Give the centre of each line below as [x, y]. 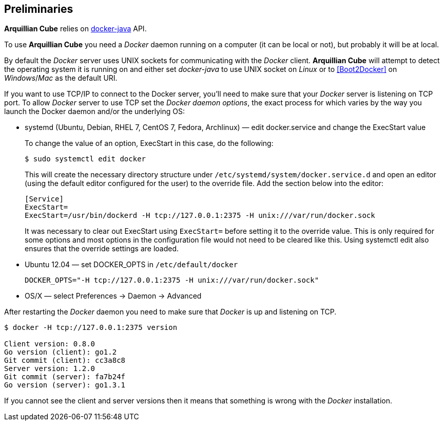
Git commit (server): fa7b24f [65, 377]
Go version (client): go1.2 [61, 352]
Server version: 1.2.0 [50, 369]
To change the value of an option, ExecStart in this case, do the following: [149, 143]
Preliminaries [39, 9]
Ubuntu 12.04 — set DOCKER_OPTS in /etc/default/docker [131, 265]
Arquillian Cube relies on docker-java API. [75, 29]
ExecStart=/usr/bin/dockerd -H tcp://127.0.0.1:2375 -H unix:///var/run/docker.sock [200, 216]
